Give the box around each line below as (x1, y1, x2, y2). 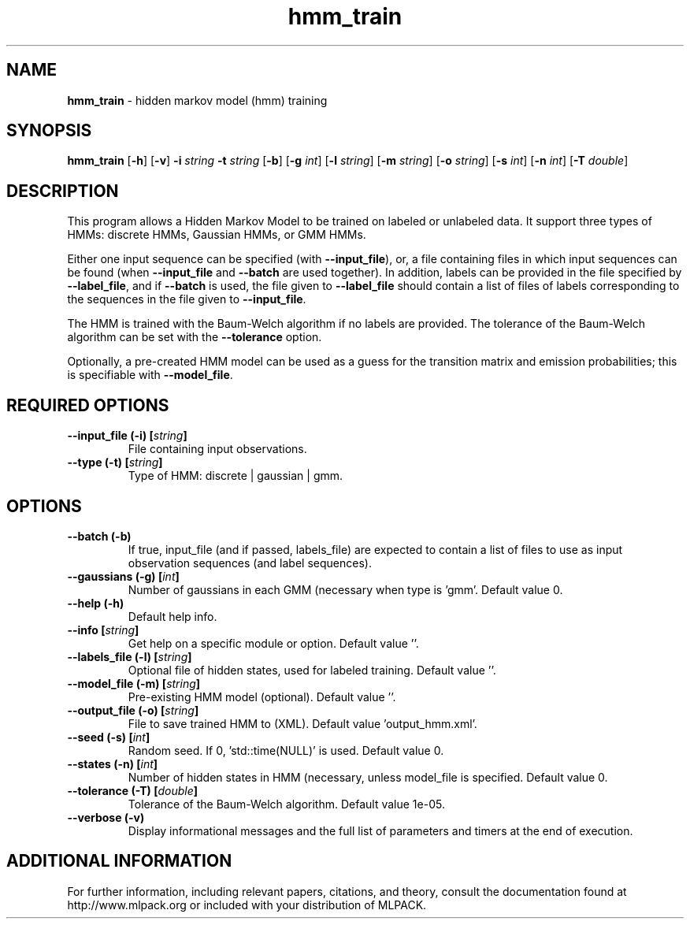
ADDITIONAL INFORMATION (6, 851, 232, 871)
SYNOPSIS (6, 121, 92, 141)
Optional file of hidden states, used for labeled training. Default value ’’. (128, 663, 496, 677)
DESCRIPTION (6, 180, 119, 201)
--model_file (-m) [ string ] (67, 676, 201, 690)
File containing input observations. (128, 442, 307, 456)
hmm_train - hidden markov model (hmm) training (67, 93, 328, 107)
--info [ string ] (67, 622, 139, 637)
